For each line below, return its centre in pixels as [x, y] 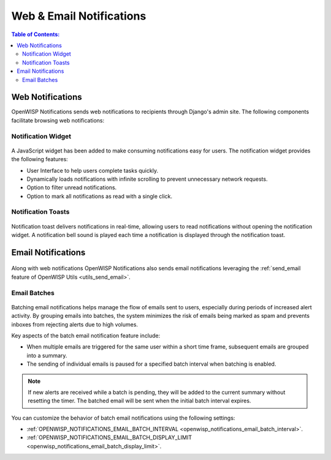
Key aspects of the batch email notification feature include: [86, 335]
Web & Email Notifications [79, 16]
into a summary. [47, 355]
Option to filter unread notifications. [72, 187]
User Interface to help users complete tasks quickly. [93, 170]
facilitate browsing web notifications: [58, 120]
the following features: [40, 159]
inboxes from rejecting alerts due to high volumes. [74, 324]
